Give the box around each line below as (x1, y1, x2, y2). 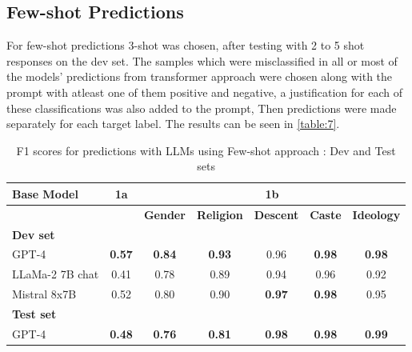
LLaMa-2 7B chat (12, 266, 99, 282)
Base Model (12, 185, 78, 202)
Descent (254, 206, 299, 222)
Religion (196, 206, 243, 222)
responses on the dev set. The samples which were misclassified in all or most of (6, 52, 398, 69)
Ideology (352, 206, 401, 222)
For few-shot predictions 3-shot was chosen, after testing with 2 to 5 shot (6, 37, 365, 54)
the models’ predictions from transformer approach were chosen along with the (6, 68, 393, 85)
